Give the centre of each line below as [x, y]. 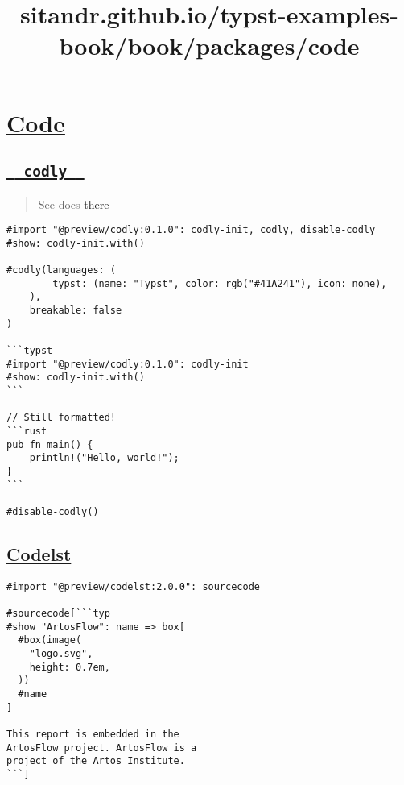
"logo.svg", [61, 654]
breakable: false [76, 311]
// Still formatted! [62, 418]
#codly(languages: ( [62, 270]
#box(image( [50, 640]
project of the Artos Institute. [96, 761]
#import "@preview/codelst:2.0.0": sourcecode [133, 586]
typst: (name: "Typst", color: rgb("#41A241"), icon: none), [220, 283]
